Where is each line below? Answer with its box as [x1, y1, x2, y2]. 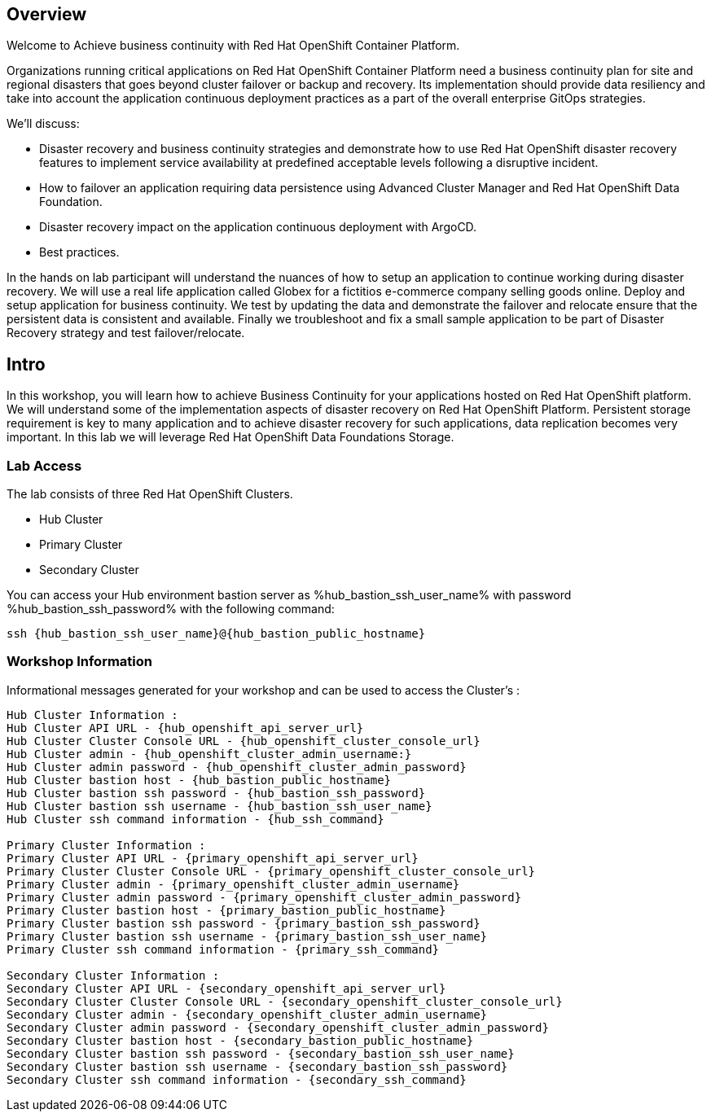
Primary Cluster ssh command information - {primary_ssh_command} [7, 942, 440, 956]
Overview [7, 4, 87, 24]
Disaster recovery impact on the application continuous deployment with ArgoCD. [39, 220, 477, 235]
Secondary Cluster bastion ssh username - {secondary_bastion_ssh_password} [7, 1059, 508, 1073]
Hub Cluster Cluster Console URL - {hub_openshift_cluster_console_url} [7, 734, 481, 748]
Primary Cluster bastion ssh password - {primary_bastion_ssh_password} [7, 916, 481, 930]
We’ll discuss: [7, 116, 80, 131]
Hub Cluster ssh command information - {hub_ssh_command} [7, 812, 384, 826]
